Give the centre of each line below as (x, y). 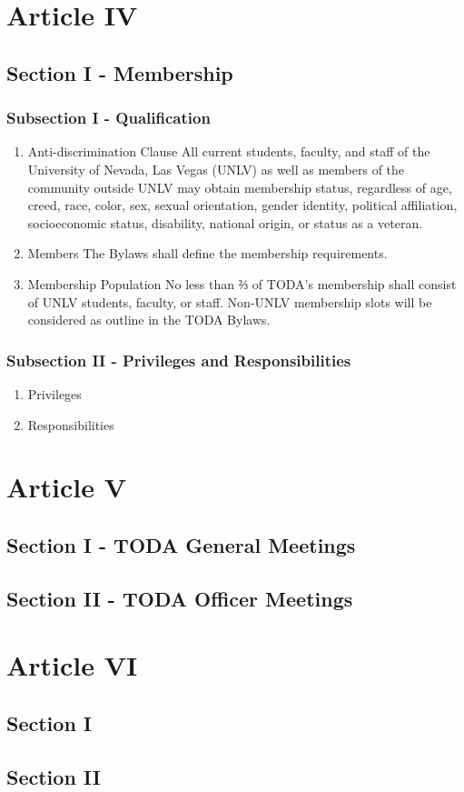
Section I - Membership (120, 72)
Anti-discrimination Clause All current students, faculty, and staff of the (229, 151)
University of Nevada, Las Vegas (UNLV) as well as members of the (216, 169)
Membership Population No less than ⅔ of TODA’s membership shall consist (242, 283)
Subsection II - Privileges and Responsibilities (179, 360)
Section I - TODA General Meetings (181, 544)
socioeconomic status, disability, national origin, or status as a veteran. (225, 222)
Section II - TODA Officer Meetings (180, 598)
